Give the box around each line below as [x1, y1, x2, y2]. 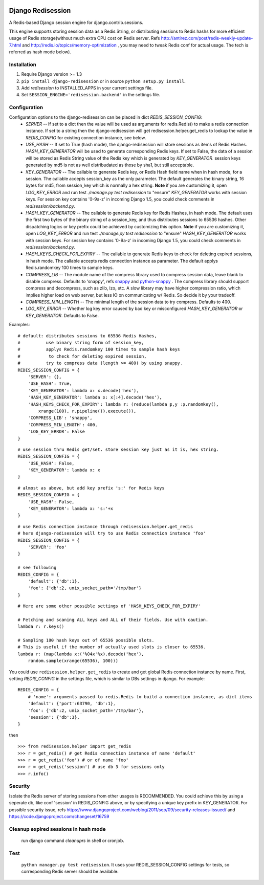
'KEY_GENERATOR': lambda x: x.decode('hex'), [27, 388, 139, 393]
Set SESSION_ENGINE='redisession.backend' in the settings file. [21, 92, 161, 98]
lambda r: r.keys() [18, 624, 65, 629]
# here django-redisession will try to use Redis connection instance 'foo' [18, 531, 206, 536]
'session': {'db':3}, [27, 714, 80, 720]
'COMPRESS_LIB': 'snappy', [27, 415, 93, 420]
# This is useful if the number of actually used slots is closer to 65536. [18, 644, 206, 650]
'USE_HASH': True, [27, 381, 72, 386]
